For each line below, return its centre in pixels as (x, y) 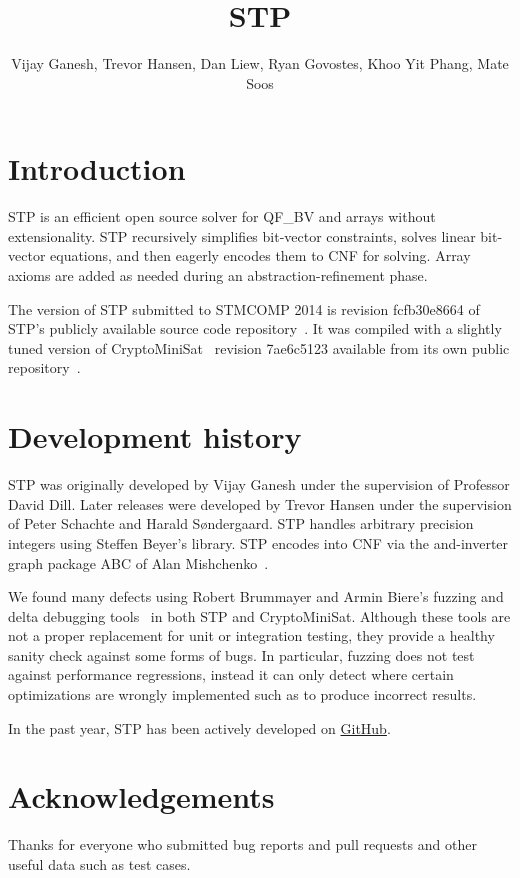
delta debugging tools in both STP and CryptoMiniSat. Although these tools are (259, 615)
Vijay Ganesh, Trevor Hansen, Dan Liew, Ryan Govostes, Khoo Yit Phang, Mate (260, 63)
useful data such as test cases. (99, 863)
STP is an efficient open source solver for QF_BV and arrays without (222, 216)
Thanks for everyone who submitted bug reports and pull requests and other (242, 844)
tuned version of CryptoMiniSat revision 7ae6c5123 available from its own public (259, 347)
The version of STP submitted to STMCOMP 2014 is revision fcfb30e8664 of (244, 308)
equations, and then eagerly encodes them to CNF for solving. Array (260, 255)
